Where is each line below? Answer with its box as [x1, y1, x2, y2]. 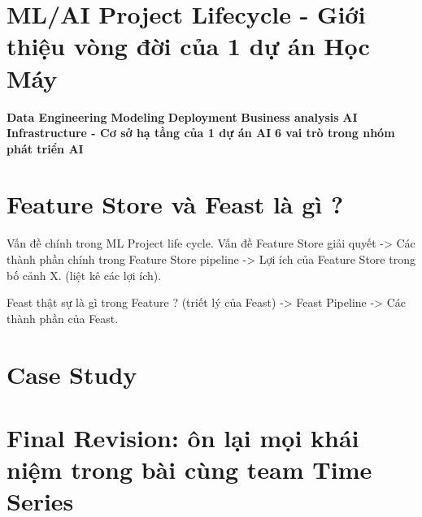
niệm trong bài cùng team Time [7, 453, 372, 486]
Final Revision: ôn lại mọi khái [7, 420, 359, 454]
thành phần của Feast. [7, 309, 119, 326]
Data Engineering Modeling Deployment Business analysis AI [7, 108, 358, 125]
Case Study [7, 357, 137, 390]
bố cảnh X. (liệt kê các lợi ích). [7, 266, 162, 283]
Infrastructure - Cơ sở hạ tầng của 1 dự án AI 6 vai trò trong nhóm [7, 124, 395, 141]
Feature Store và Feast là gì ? [7, 187, 344, 221]
